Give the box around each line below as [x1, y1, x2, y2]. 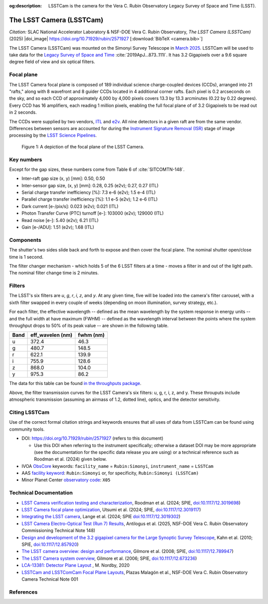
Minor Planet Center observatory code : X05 [21, 477, 111, 483]
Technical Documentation [9, 489, 73, 496]
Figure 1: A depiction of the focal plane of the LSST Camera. [21, 144, 144, 150]
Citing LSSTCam [9, 409, 50, 416]
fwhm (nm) [77, 332, 105, 339]
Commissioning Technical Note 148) [21, 528, 95, 533]
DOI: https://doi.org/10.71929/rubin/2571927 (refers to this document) [21, 435, 164, 442]
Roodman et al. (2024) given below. [34, 456, 107, 462]
